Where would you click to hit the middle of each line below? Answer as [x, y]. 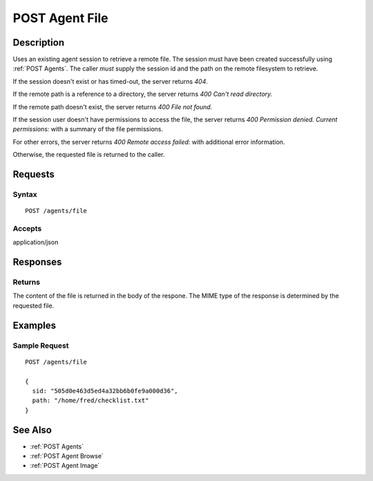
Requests [34, 174]
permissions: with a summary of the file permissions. [88, 129]
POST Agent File [60, 18]
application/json [36, 243]
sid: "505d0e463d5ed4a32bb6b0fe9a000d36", [105, 391]
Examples [35, 325]
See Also [32, 430]
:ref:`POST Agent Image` [65, 466]
